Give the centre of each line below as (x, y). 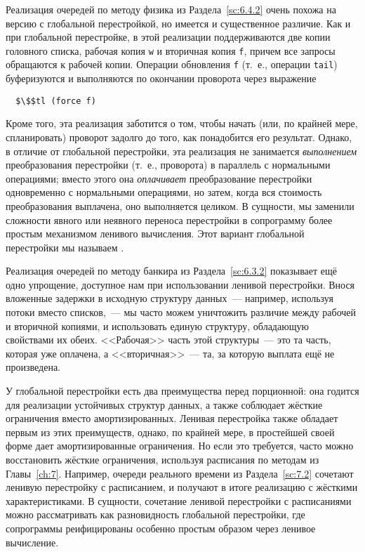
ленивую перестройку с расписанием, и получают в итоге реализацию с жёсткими (182, 487)
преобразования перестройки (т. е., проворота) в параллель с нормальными (168, 165)
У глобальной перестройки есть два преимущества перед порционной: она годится (182, 391)
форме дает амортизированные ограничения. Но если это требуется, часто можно (180, 446)
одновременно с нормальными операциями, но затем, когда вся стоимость (164, 192)
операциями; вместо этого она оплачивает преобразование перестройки (159, 178)
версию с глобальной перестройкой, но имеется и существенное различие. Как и (178, 23)
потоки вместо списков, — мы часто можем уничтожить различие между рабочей (181, 312)
